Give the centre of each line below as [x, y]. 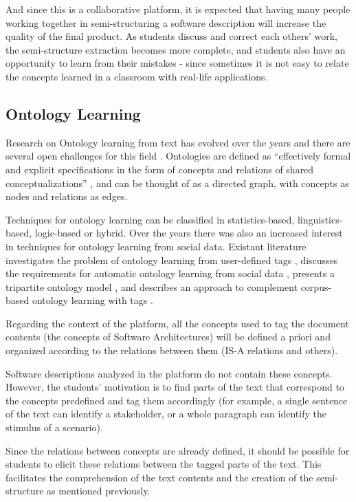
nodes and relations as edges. [67, 196]
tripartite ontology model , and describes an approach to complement [152, 286]
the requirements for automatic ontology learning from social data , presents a [170, 273]
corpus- [316, 286]
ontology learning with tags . [92, 300]
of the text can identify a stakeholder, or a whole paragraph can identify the [166, 414]
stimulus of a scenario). [54, 427]
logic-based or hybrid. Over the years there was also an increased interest [189, 233]
